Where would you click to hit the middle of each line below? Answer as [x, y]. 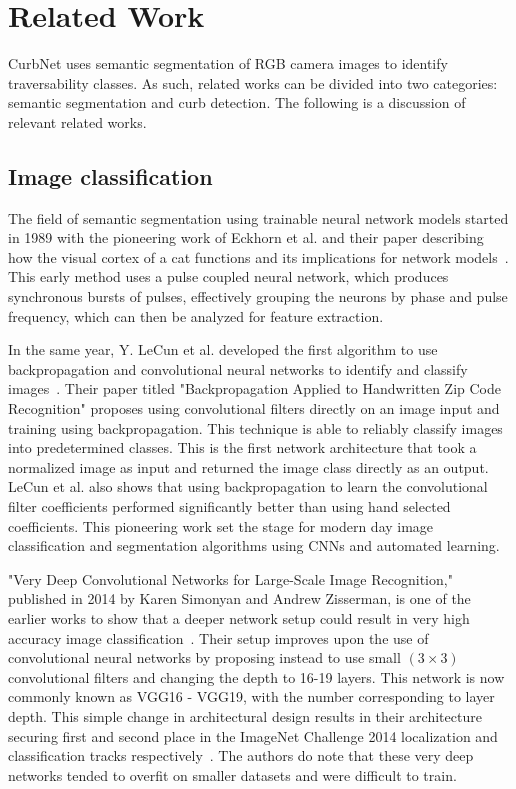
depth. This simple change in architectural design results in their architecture [245, 715]
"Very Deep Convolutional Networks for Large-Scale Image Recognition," [230, 578]
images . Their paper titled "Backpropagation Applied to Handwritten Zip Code [254, 388]
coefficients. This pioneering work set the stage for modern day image [221, 525]
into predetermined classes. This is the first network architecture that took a [242, 447]
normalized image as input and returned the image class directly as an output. [248, 466]
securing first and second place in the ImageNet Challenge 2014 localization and [253, 735]
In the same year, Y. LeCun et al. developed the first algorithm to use [223, 349]
